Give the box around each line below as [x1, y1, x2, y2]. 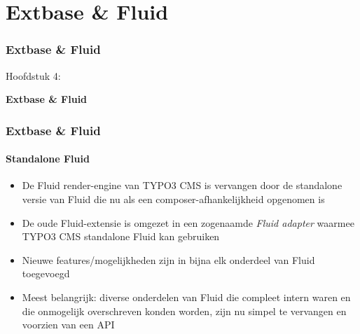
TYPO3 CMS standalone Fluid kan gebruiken [22, 229, 220, 244]
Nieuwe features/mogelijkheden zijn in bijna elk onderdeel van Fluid [22, 252, 315, 267]
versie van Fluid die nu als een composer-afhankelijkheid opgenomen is [22, 192, 325, 207]
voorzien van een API [22, 317, 115, 332]
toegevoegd [22, 266, 70, 281]
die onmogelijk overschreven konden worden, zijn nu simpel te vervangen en [22, 303, 347, 318]
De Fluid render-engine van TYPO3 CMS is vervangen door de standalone [22, 178, 342, 193]
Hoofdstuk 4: [6, 68, 61, 83]
